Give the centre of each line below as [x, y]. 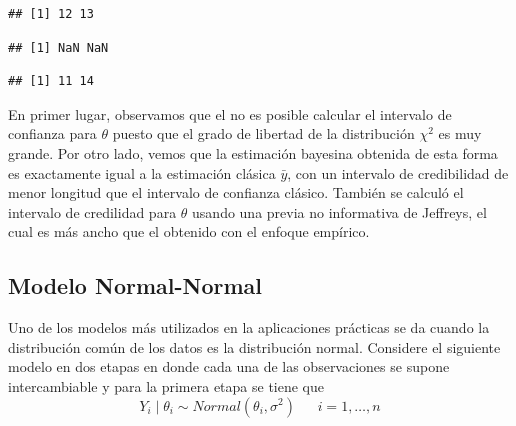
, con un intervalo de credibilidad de [398, 172]
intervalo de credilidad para [92, 211]
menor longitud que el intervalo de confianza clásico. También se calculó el [236, 192]
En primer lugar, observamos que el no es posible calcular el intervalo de [230, 113]
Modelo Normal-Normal [135, 285]
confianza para [52, 133]
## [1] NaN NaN [58, 47]
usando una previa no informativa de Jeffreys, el [339, 211]
